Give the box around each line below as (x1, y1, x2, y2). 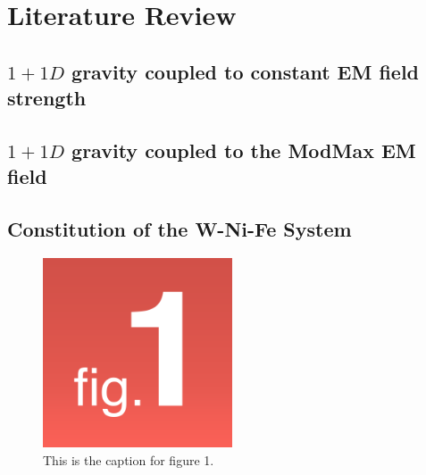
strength (7, 84, 87, 112)
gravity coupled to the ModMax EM (71, 136, 416, 163)
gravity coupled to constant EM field (71, 57, 420, 85)
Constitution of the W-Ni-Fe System (7, 215, 352, 243)
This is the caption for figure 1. (43, 450, 214, 469)
